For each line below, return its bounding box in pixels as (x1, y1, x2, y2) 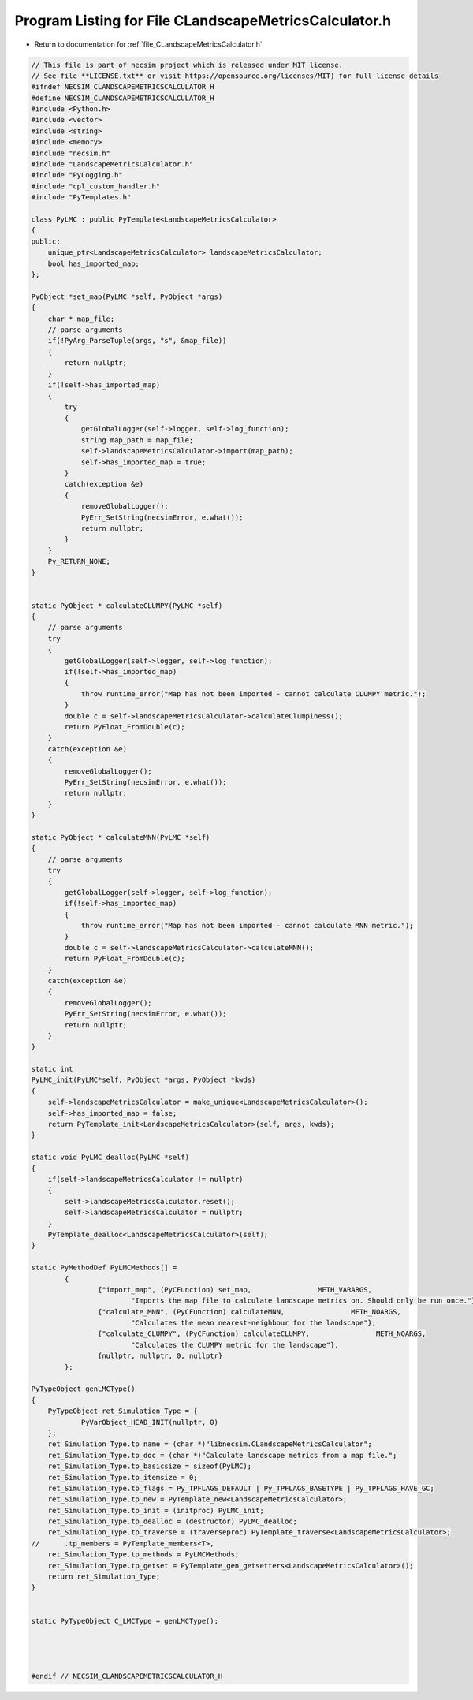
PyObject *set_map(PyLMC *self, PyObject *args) (31, 292, 223, 301)
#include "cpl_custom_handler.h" (31, 181, 161, 191)
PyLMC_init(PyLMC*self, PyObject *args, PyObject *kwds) (31, 1076, 256, 1084)
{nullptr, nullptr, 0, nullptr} (97, 1351, 223, 1360)
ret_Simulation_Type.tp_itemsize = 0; (47, 1473, 198, 1482)
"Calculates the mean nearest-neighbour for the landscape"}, (130, 1318, 377, 1328)
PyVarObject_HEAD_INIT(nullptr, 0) (80, 1418, 218, 1426)
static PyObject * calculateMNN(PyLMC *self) (31, 833, 210, 841)
